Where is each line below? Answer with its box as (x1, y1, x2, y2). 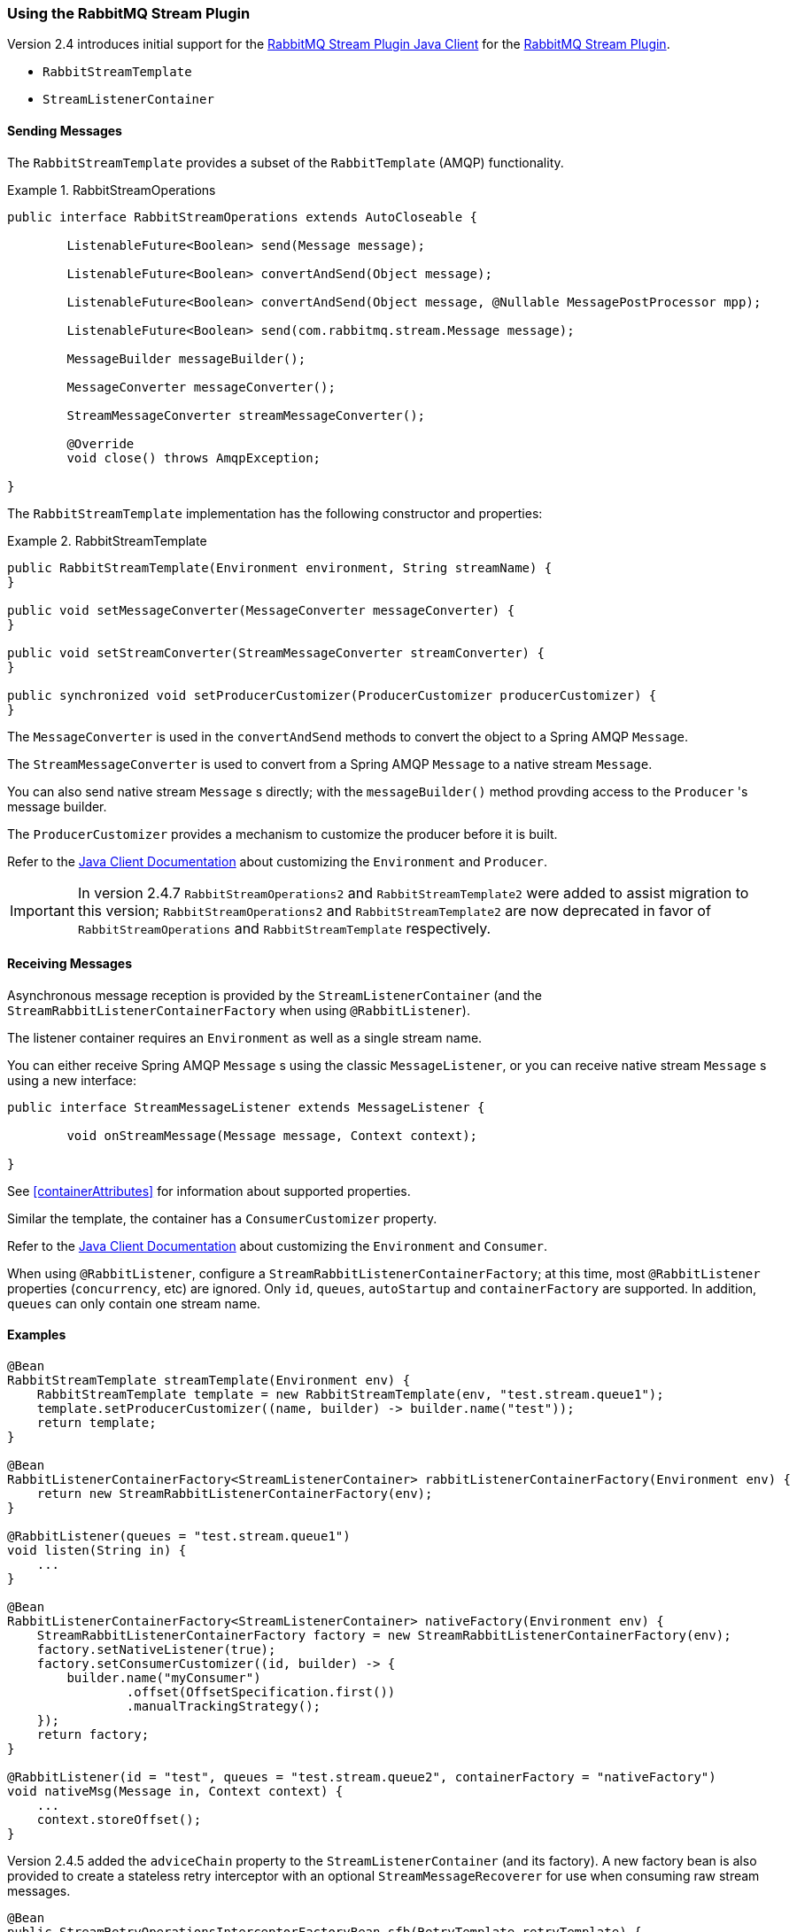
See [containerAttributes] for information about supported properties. (7, 1183, 411, 1199)
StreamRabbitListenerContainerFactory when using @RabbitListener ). (7, 1002, 470, 1018)
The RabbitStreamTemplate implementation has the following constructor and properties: (7, 505, 543, 521)
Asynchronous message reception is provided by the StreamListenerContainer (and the (7, 987, 543, 1003)
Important (10, 901, 74, 919)
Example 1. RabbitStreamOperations (7, 182, 216, 198)
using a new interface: (7, 1072, 137, 1088)
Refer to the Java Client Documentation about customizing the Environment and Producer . (7, 853, 548, 869)
